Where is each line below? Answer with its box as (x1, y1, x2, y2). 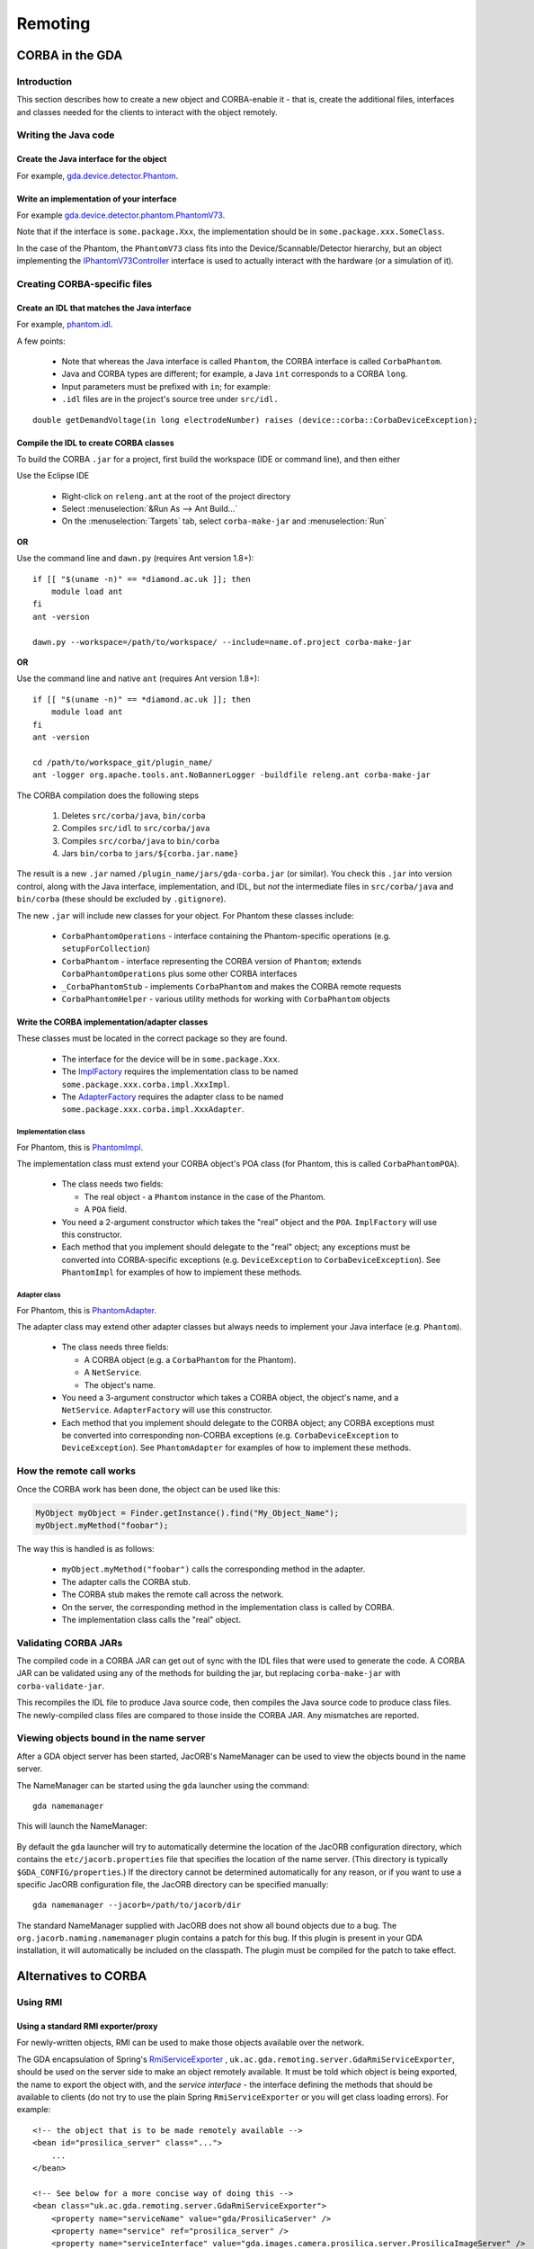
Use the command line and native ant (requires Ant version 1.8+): (16, 673, 260, 684)
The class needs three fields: (61, 1341, 170, 1353)
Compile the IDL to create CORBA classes (16, 437, 174, 448)
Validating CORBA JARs (16, 1636, 123, 1649)
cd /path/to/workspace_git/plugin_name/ (32, 757, 213, 767)
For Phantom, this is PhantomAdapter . (16, 1304, 157, 1315)
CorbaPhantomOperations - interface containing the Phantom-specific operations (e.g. (61, 931, 391, 942)
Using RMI (16, 1996, 63, 2009)
